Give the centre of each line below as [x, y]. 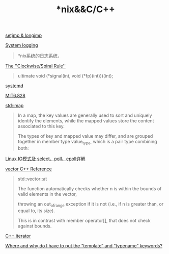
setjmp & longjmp [24, 35]
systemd [15, 86]
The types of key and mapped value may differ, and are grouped [85, 136]
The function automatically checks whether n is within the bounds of [90, 188]
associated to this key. [41, 126]
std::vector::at [32, 179]
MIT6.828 [15, 96]
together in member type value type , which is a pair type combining [87, 142]
